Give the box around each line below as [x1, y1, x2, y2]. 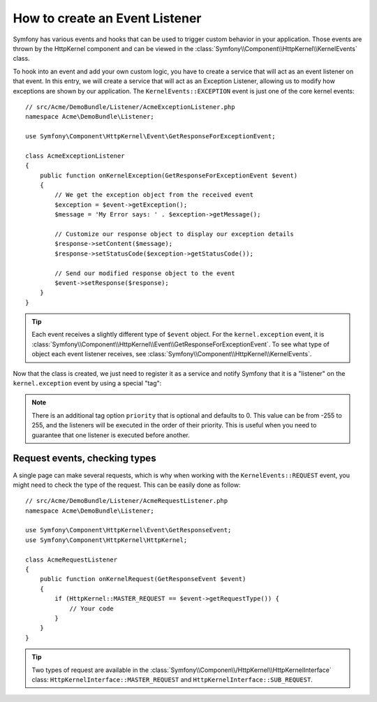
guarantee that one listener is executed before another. [31, 430, 190, 439]
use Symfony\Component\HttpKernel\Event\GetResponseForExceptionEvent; [25, 133, 276, 140]
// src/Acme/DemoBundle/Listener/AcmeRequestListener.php [25, 497, 228, 505]
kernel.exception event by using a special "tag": [13, 379, 162, 388]
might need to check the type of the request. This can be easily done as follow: [13, 481, 241, 489]
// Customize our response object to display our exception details [54, 230, 295, 237]
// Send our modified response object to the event [54, 269, 235, 277]
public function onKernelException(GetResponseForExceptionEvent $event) [39, 171, 298, 180]
